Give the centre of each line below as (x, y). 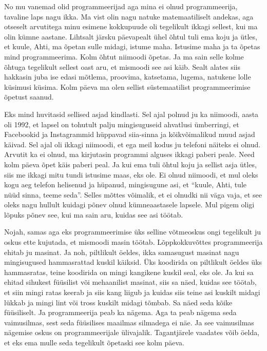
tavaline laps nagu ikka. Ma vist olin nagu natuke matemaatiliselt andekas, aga (129, 16)
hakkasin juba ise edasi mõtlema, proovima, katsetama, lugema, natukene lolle (128, 77)
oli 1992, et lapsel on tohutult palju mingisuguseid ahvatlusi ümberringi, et (122, 124)
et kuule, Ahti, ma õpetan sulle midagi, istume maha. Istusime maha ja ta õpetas (132, 46)
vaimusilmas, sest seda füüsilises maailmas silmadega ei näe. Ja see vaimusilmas (129, 322)
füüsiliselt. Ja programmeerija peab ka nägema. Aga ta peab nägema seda (120, 312)
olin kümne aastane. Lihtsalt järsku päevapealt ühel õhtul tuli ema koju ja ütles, (131, 36)
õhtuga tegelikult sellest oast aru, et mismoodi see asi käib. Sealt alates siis (122, 66)
